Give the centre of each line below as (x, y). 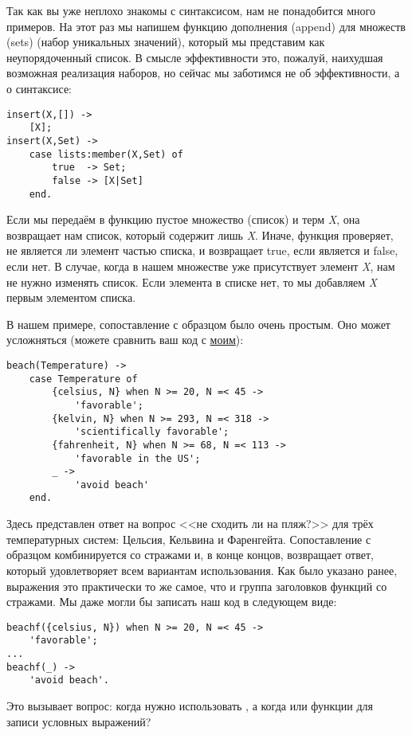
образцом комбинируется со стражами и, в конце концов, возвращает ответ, (190, 555)
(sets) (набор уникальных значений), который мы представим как (166, 42)
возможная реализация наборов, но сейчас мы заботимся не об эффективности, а (203, 73)
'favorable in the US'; (137, 458)
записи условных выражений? (79, 721)
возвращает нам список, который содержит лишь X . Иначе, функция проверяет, (200, 235)
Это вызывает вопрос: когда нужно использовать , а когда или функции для (190, 705)
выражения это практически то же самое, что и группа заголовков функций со (197, 586)
